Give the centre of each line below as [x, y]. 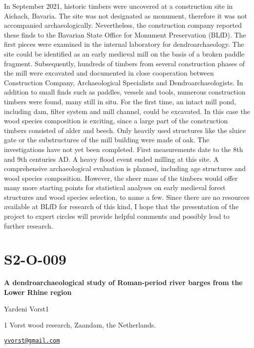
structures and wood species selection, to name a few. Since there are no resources [127, 197]
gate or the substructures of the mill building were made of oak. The [107, 140]
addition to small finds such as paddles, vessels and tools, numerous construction [125, 92]
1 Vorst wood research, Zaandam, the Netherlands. [80, 325]
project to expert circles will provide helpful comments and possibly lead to [117, 216]
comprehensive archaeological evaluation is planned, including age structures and [125, 168]
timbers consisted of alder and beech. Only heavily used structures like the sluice [125, 130]
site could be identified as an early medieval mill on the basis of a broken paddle [124, 53]
